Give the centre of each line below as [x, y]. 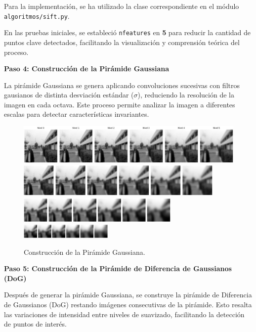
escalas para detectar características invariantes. [77, 114]
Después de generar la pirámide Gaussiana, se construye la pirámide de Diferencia [128, 295]
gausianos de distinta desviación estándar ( [69, 95]
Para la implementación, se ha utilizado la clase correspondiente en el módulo [122, 6]
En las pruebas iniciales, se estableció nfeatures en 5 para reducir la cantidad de [128, 32]
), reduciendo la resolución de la [186, 95]
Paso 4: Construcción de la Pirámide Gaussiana [87, 69]
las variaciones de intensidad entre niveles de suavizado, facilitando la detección [124, 314]
